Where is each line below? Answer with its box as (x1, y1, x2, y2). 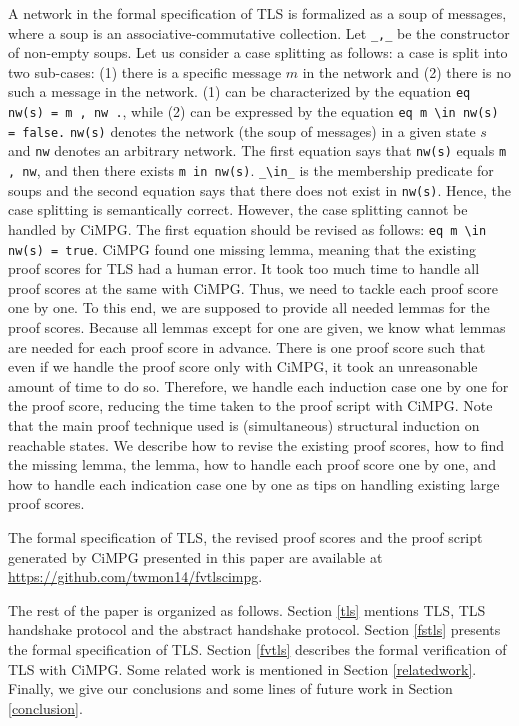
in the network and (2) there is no (302, 61, 511, 82)
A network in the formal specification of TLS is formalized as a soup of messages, (8, 3, 507, 23)
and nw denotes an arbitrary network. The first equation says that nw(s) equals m (8, 140, 507, 161)
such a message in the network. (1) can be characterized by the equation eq (8, 81, 471, 102)
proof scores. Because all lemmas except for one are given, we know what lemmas (8, 317, 506, 338)
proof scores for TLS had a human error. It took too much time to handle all (8, 258, 480, 279)
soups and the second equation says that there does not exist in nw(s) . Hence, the (8, 179, 512, 200)
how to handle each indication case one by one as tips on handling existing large (8, 473, 500, 494)
